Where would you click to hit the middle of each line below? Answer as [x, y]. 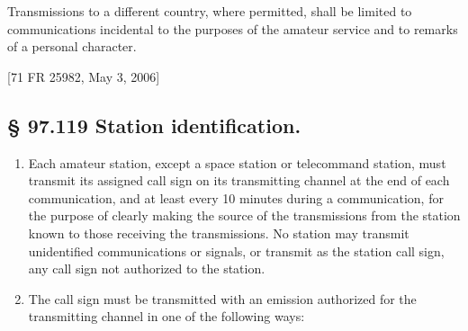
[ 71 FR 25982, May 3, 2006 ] [84, 76]
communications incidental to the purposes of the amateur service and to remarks [233, 28]
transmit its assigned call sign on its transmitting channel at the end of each [239, 180]
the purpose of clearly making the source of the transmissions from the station [244, 215]
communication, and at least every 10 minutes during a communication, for [236, 197]
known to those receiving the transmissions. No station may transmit [219, 233]
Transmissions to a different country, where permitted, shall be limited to [210, 11]
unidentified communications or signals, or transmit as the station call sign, [236, 250]
